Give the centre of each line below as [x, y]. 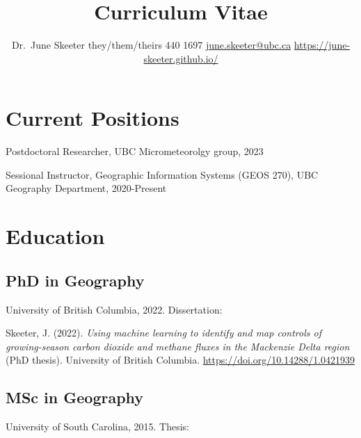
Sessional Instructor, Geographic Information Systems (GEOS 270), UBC [162, 174]
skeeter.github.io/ [181, 58]
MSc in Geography [75, 397]
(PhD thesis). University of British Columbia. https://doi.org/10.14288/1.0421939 [180, 360]
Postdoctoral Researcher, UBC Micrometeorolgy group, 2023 [135, 151]
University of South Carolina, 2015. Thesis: [97, 427]
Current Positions [93, 118]
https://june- [322, 45]
